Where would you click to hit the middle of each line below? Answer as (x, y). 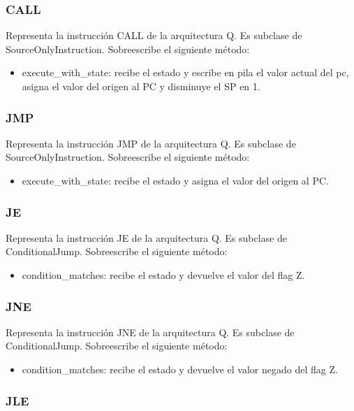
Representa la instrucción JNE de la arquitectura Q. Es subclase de (150, 332)
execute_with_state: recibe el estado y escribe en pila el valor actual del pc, (185, 72)
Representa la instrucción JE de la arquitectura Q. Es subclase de (147, 237)
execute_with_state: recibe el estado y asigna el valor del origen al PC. (175, 180)
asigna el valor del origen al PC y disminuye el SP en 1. (141, 86)
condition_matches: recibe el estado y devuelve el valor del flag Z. (163, 275)
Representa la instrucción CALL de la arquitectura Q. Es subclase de (154, 35)
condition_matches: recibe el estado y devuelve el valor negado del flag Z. (180, 369)
